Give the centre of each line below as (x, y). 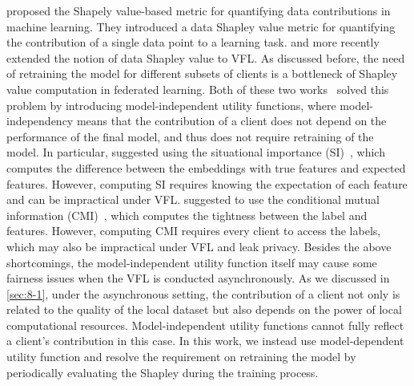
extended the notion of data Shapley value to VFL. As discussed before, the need (206, 57)
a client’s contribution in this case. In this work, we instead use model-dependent (205, 341)
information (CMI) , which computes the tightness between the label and (187, 215)
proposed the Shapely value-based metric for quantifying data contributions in (199, 10)
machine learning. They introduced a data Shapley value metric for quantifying (201, 26)
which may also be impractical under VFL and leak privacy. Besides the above (199, 246)
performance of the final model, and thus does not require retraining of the (190, 136)
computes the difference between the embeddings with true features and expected (206, 167)
